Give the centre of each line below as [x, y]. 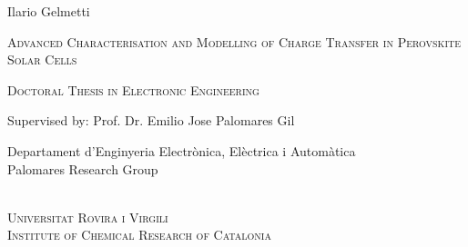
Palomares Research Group [83, 168]
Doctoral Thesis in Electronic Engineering [133, 89]
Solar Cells [42, 59]
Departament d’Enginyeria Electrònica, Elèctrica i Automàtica [182, 150]
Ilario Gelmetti [49, 11]
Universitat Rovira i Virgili [88, 217]
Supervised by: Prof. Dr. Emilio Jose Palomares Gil [151, 120]
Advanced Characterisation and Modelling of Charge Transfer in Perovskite [234, 41]
